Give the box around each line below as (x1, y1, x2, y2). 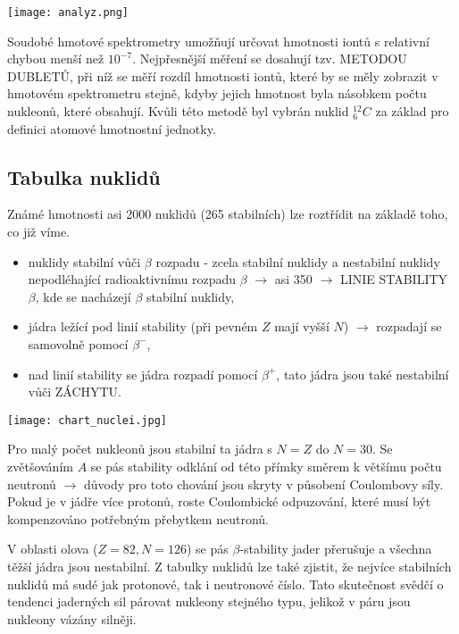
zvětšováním (7, 457, 73, 476)
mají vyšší (274, 317, 330, 336)
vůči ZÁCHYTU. (28, 382, 122, 401)
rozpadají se (376, 317, 442, 336)
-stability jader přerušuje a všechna (239, 539, 432, 558)
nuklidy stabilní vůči (28, 252, 141, 271)
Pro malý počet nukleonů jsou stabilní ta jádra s (7, 439, 272, 458)
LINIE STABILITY (339, 270, 448, 288)
